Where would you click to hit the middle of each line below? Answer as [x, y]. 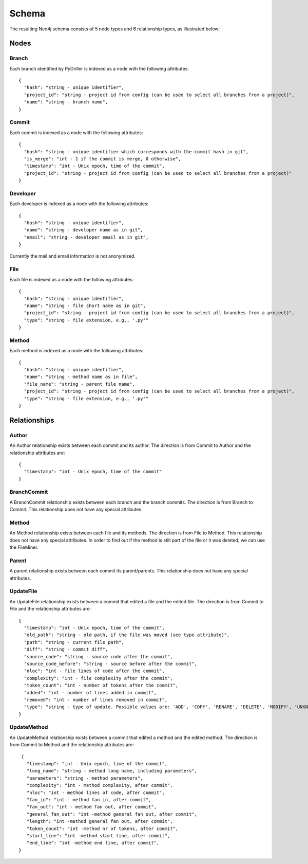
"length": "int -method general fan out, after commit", [100, 821]
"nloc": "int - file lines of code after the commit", [94, 671]
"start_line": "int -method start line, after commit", [98, 835]
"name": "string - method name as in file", [81, 377]
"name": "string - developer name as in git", [83, 230]
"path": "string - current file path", [74, 642]
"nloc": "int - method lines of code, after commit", [96, 793]
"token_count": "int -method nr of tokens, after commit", [102, 829]
